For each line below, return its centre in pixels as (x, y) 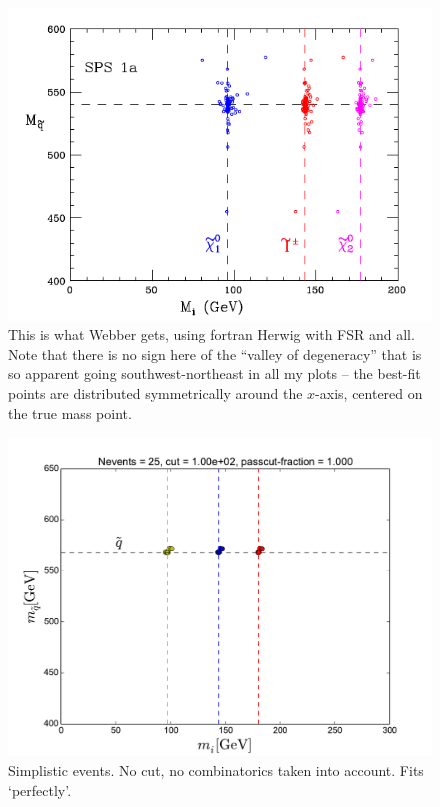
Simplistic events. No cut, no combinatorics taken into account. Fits (216, 769)
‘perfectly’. (40, 789)
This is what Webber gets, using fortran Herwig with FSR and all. (211, 334)
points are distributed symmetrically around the (155, 392)
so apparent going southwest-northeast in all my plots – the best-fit (214, 373)
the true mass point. (70, 412)
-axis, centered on (369, 392)
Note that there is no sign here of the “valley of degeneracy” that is (215, 353)
